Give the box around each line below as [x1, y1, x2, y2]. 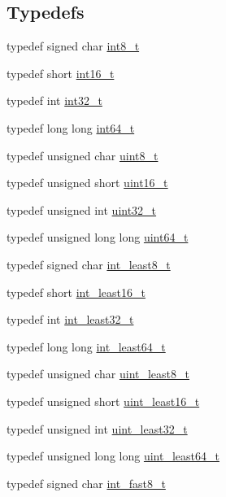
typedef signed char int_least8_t [7, 255, 171, 272]
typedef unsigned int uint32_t [7, 201, 157, 218]
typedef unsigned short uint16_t [7, 174, 168, 191]
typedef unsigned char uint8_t [7, 146, 159, 163]
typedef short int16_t [7, 64, 115, 81]
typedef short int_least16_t [7, 283, 146, 300]
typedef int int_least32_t [7, 311, 134, 328]
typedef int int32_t [7, 92, 102, 109]
